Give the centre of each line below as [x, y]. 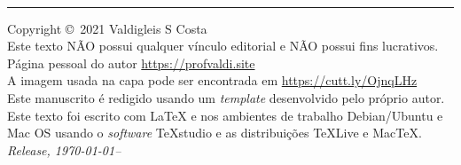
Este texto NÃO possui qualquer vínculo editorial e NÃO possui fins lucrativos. [223, 46]
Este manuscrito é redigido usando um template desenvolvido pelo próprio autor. [226, 97]
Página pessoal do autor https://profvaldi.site [131, 63]
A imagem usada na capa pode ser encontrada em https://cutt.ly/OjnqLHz [212, 80]
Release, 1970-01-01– [64, 149]
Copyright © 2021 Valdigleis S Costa [107, 28]
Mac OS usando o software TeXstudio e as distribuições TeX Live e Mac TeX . [215, 133]
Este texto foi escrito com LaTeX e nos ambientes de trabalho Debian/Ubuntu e [225, 115]
